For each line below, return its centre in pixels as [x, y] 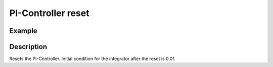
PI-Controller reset [49, 13]
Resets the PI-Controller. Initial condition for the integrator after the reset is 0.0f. [92, 59]
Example [23, 31]
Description [28, 47]
